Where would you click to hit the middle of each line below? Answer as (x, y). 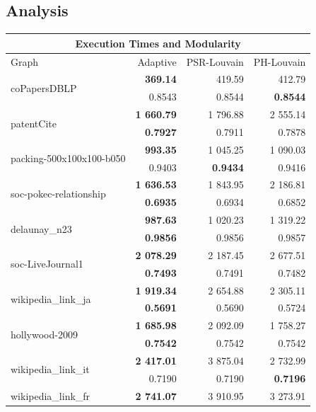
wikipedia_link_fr (51, 395)
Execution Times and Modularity (158, 43)
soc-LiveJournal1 (47, 264)
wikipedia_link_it (50, 369)
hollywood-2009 (44, 334)
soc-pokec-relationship (58, 193)
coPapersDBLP (44, 87)
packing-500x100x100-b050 (68, 158)
